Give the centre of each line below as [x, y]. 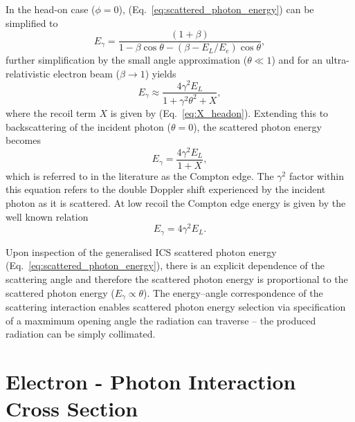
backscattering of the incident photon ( [88, 126]
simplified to [32, 22]
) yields [161, 73]
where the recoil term [51, 112]
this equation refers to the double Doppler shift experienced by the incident [166, 189]
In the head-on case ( [51, 9]
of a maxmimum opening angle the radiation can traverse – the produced [161, 320]
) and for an [297, 60]
